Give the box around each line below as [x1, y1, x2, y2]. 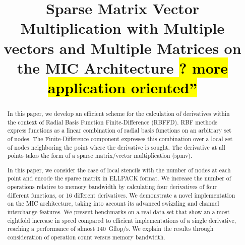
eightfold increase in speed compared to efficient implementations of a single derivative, [7, 216, 236, 224]
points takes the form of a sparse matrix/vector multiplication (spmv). [7, 151, 193, 160]
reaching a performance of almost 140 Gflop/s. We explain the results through [7, 224, 214, 233]
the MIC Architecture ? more [17, 57, 228, 78]
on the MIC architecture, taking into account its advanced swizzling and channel [7, 199, 219, 208]
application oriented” [47, 77, 198, 97]
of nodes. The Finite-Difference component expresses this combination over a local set [7, 134, 233, 143]
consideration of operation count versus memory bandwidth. [7, 233, 165, 241]
